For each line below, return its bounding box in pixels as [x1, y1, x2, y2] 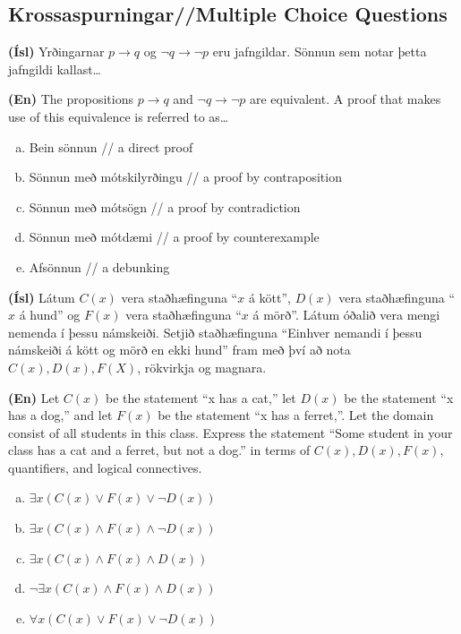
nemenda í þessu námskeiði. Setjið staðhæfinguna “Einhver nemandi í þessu [8, 322, 423, 341]
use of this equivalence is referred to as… [8, 107, 229, 125]
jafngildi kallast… [8, 59, 101, 78]
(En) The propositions [8, 90, 133, 108]
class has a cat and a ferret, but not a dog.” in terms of [8, 441, 311, 459]
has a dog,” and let [8, 406, 113, 424]
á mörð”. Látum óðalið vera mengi [252, 305, 440, 324]
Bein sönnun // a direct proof [29, 137, 193, 156]
